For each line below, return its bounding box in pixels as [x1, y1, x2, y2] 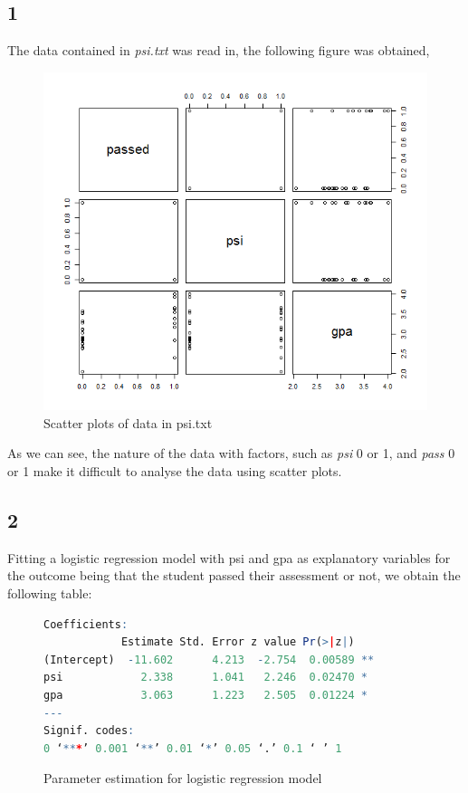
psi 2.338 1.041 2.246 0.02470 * [43, 671, 368, 684]
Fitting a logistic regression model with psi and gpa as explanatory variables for [7, 548, 451, 567]
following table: [7, 584, 92, 603]
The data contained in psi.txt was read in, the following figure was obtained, [7, 41, 430, 60]
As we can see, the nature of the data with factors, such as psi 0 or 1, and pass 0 [7, 444, 455, 463]
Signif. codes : [43, 724, 135, 738]
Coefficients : [43, 617, 129, 631]
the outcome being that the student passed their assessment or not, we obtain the [7, 566, 461, 585]
